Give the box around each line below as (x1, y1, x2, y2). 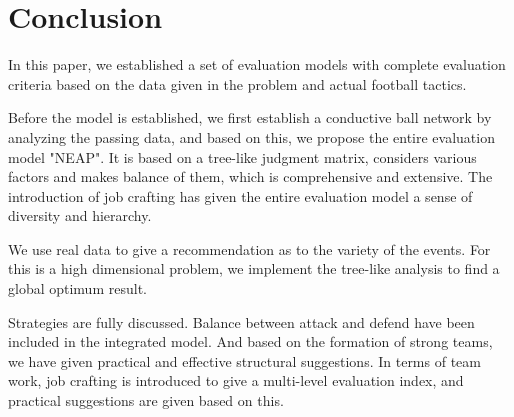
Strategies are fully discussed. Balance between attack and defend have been (8, 311, 475, 332)
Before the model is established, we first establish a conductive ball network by (8, 107, 492, 128)
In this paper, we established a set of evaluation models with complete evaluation (8, 54, 506, 75)
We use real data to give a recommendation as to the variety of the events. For (8, 238, 491, 259)
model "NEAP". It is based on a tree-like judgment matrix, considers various (8, 146, 477, 167)
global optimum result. (8, 278, 147, 299)
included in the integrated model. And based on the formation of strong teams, (8, 331, 493, 352)
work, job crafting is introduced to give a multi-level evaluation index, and (8, 370, 464, 391)
